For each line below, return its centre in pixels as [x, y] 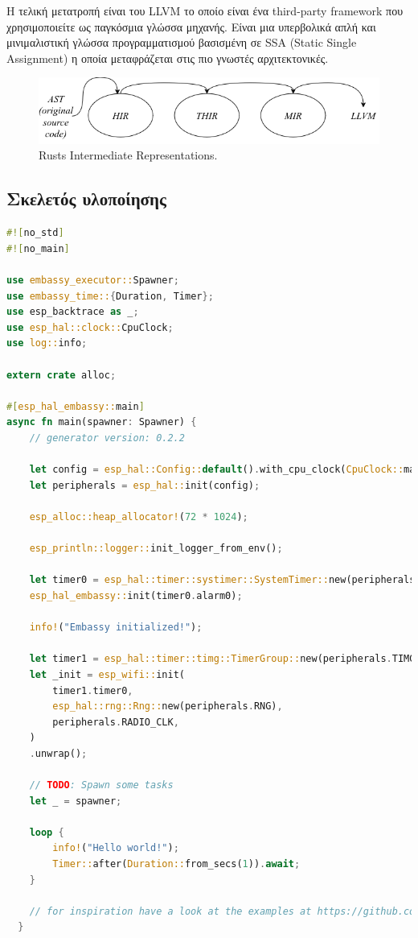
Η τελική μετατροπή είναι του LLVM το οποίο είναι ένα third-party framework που [205, 10]
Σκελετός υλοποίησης [86, 198]
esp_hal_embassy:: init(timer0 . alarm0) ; [136, 595]
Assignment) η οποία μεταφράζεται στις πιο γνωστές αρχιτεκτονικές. [168, 58]
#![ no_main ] [38, 248]
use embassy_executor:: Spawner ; [93, 281]
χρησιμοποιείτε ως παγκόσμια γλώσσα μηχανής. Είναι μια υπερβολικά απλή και [191, 26]
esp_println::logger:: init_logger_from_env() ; [156, 549]
